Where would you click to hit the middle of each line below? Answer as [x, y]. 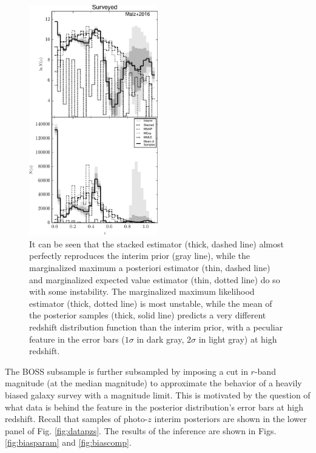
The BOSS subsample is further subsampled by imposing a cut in [126, 371]
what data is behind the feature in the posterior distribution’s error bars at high [154, 407]
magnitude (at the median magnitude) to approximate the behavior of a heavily [153, 383]
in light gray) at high [238, 339]
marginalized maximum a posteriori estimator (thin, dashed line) [150, 267]
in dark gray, [160, 339]
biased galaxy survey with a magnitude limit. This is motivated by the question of [158, 394]
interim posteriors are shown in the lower [230, 419]
